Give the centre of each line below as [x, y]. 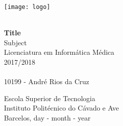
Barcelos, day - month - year [47, 118]
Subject [15, 42]
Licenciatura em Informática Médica [59, 52]
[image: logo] [27, 7]
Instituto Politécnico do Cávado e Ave [61, 108]
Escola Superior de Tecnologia [50, 98]
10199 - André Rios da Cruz [47, 81]
